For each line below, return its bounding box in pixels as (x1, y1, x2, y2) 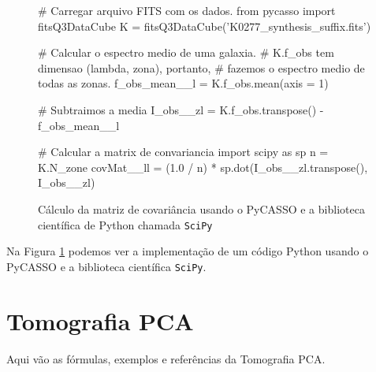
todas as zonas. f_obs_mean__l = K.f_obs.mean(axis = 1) (38, 75, 329, 91)
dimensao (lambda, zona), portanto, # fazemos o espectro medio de (38, 59, 365, 76)
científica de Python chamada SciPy (38, 216, 213, 232)
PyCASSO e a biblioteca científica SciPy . (6, 258, 207, 274)
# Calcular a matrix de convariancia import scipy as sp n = (38, 143, 329, 160)
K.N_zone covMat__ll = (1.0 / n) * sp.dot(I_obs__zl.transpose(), (38, 158, 368, 175)
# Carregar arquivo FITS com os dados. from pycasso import (38, 2, 336, 18)
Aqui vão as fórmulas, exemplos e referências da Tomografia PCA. (6, 350, 326, 366)
